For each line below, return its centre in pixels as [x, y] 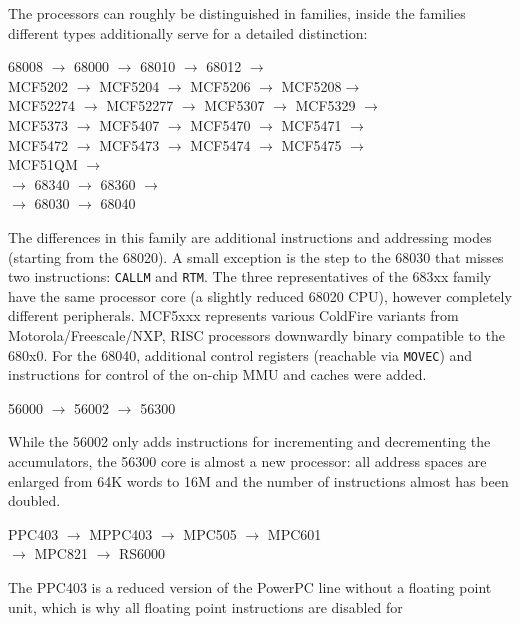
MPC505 [210, 533]
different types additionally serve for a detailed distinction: [188, 32]
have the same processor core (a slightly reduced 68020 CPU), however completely [260, 295]
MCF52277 [140, 105]
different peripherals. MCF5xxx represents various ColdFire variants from [233, 315]
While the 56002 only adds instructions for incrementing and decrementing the [249, 441]
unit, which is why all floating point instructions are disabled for [205, 606]
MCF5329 [325, 105]
